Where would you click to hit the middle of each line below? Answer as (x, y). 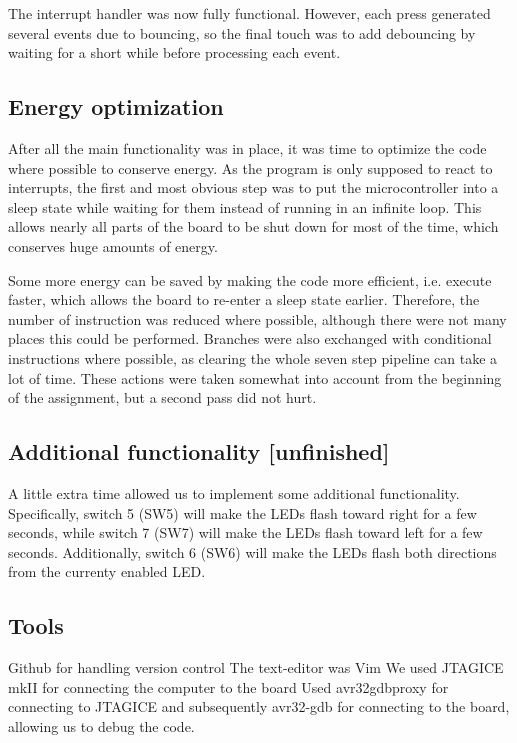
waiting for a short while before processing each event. (174, 52)
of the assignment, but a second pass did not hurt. (162, 397)
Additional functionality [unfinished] (199, 451)
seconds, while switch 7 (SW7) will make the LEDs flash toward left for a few (245, 532)
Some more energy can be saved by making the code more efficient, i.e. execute (250, 279)
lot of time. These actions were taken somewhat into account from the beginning (255, 377)
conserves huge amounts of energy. (113, 245)
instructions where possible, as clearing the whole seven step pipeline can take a (253, 357)
